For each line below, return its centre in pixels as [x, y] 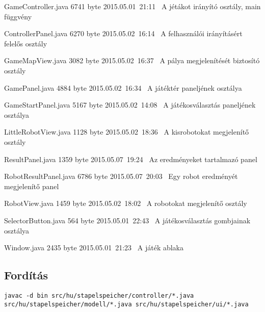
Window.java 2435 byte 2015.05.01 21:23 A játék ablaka [94, 248]
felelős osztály [26, 43]
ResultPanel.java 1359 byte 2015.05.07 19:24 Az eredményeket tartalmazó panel [131, 159]
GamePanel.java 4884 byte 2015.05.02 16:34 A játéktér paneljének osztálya [123, 87]
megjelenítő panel [32, 186]
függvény [18, 16]
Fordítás [26, 275]
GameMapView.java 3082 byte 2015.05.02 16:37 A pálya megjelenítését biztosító [132, 60]
